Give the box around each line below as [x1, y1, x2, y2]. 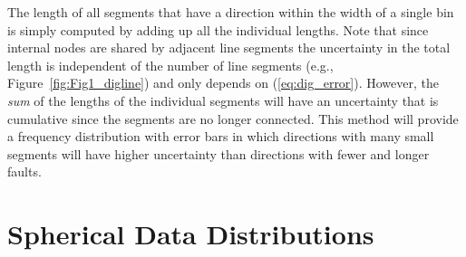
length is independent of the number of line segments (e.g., [7, 55, 334, 74]
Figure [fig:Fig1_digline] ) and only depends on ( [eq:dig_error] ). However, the [7, 73, 439, 92]
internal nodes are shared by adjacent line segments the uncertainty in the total [7, 38, 451, 57]
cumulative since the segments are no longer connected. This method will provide [7, 109, 459, 128]
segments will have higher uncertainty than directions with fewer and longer [7, 144, 430, 163]
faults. [7, 162, 42, 181]
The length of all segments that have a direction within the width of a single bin [7, 3, 454, 21]
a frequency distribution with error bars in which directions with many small [7, 127, 434, 146]
